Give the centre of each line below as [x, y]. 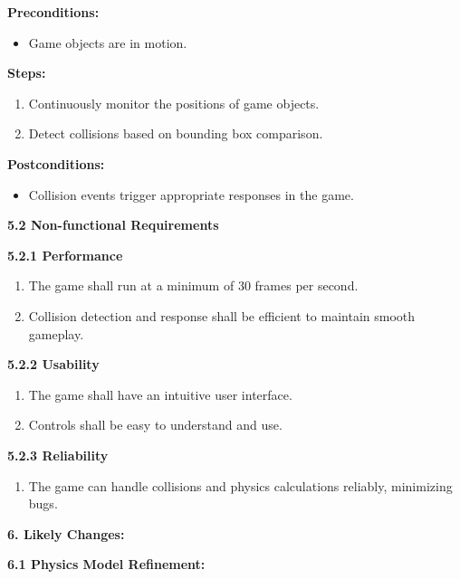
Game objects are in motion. [108, 42]
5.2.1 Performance [65, 255]
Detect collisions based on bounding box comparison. [176, 133]
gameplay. [56, 333]
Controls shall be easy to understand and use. [155, 425]
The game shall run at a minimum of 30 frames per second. [193, 285]
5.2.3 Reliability [58, 455]
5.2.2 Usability [53, 364]
